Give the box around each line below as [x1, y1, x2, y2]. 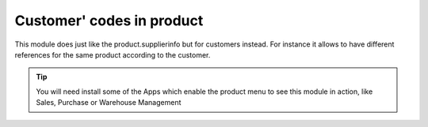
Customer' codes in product [14, 12, 204, 29]
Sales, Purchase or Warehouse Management [36, 98, 182, 107]
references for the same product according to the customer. [14, 50, 211, 59]
